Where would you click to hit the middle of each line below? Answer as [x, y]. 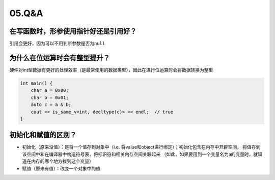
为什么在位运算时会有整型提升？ [60, 58]
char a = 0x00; [50, 91]
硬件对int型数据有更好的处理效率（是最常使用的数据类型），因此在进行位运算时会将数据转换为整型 [111, 70]
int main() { [36, 83]
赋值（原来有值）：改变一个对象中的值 [61, 168]
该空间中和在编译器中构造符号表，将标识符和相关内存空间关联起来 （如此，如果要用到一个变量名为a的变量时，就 [140, 154]
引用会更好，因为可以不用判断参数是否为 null [57, 44]
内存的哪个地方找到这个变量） [62, 161]
